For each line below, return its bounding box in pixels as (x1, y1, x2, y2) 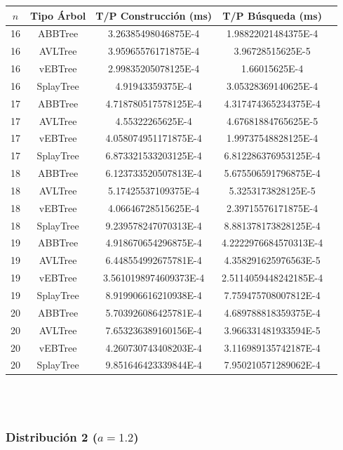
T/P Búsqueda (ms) (222, 8, 322, 22)
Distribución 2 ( (6, 428, 97, 445)
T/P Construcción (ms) (95, 8, 213, 22)
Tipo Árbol (30, 8, 86, 22)
